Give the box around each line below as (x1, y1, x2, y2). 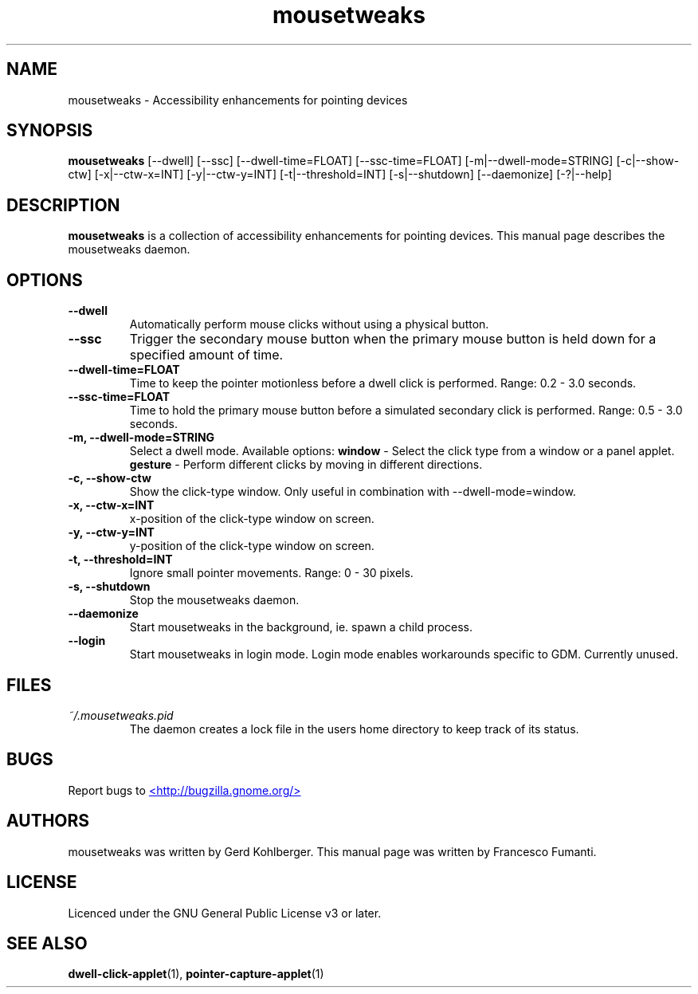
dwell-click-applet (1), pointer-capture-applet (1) (68, 967, 324, 981)
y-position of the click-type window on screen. (129, 539, 374, 553)
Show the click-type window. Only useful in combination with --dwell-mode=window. (129, 485, 576, 499)
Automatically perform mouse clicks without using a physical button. (129, 317, 489, 332)
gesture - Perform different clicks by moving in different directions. (129, 458, 483, 472)
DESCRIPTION (6, 194, 120, 215)
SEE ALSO (6, 933, 88, 953)
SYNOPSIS (6, 120, 93, 141)
